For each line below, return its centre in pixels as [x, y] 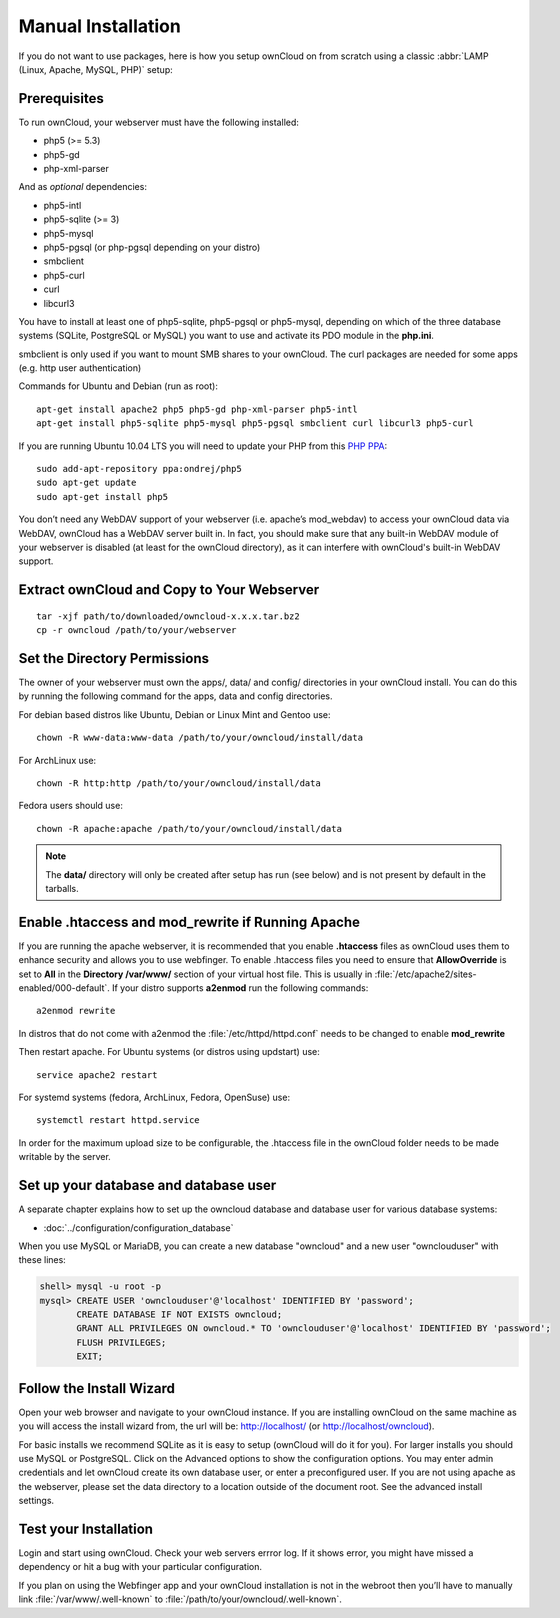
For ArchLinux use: [57, 760]
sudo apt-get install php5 [102, 496]
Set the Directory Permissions [114, 658]
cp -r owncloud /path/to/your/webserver [136, 630]
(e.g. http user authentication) [80, 368]
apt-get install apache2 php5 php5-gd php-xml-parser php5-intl [197, 409]
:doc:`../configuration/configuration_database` [138, 1227]
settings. [36, 1501]
